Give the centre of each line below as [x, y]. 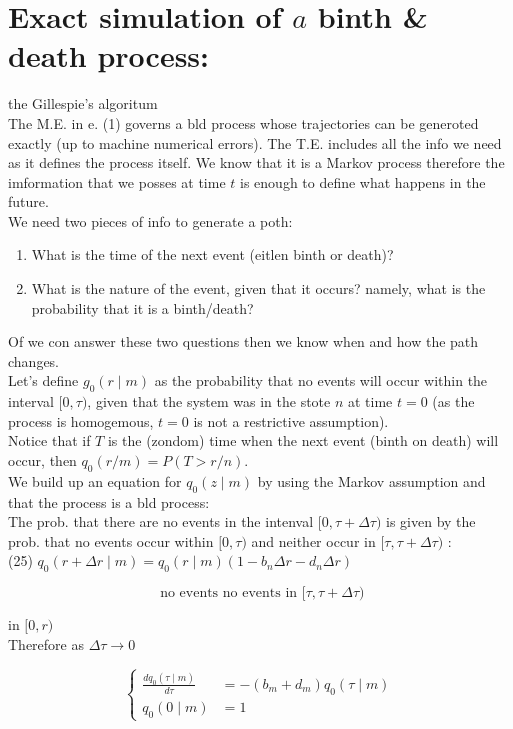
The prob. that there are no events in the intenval [161, 521]
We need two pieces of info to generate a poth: [150, 220]
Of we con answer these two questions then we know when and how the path [243, 341]
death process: [109, 55]
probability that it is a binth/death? [142, 307]
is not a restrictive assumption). [291, 420]
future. [28, 201]
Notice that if [49, 440]
